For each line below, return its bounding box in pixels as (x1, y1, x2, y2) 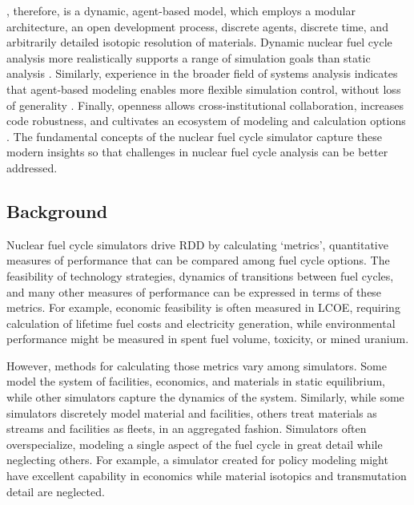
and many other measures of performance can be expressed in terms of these (6, 283, 382, 300)
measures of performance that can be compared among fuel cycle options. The (6, 252, 390, 269)
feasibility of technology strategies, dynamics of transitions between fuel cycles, (6, 267, 394, 284)
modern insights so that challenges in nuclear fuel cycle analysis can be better (6, 143, 388, 160)
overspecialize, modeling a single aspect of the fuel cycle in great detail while (6, 435, 383, 452)
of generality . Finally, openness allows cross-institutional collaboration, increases (6, 96, 404, 113)
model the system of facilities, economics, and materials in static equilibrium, (6, 373, 386, 390)
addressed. (6, 159, 58, 176)
